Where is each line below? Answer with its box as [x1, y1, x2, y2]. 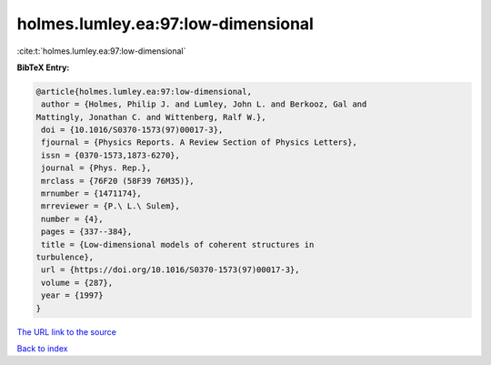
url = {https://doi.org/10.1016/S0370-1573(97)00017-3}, [41, 265, 300, 275]
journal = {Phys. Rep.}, [41, 163, 152, 173]
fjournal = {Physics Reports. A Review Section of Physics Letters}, [41, 137, 358, 147]
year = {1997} [41, 290, 104, 300]
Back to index [16, 342, 68, 354]
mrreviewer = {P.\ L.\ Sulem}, [41, 201, 181, 211]
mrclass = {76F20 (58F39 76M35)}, [41, 176, 195, 186]
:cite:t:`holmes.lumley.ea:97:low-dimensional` [16, 46, 186, 56]
